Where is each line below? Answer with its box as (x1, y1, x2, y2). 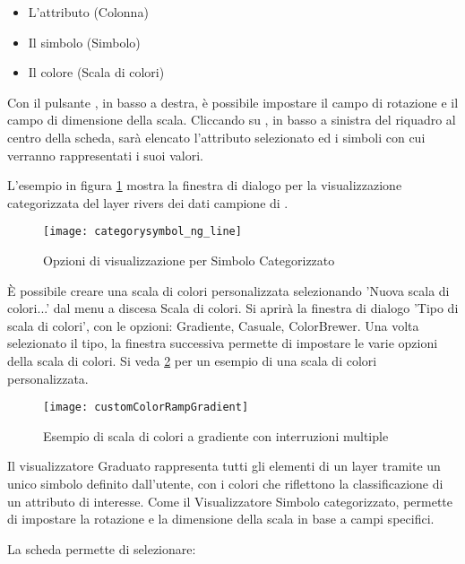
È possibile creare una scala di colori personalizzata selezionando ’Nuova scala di (7, 281, 450, 299)
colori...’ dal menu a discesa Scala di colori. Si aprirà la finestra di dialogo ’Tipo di (7, 299, 459, 317)
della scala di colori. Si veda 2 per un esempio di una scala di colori (7, 351, 377, 369)
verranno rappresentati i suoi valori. (7, 145, 203, 164)
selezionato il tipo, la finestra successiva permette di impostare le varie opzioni (7, 334, 438, 352)
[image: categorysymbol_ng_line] (43, 225, 242, 239)
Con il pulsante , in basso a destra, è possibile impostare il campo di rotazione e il (7, 92, 459, 111)
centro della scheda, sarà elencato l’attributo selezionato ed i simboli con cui (7, 127, 426, 146)
